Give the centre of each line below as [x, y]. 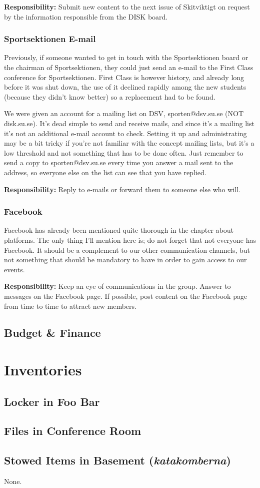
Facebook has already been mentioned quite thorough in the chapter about [119, 230]
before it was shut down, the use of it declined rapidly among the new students [125, 87]
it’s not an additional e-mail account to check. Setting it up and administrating [125, 133]
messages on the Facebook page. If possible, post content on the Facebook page [126, 296]
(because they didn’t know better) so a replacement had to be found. [110, 96]
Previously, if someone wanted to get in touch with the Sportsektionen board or [126, 57]
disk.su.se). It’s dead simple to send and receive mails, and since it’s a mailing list [129, 123]
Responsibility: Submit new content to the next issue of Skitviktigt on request [127, 7]
